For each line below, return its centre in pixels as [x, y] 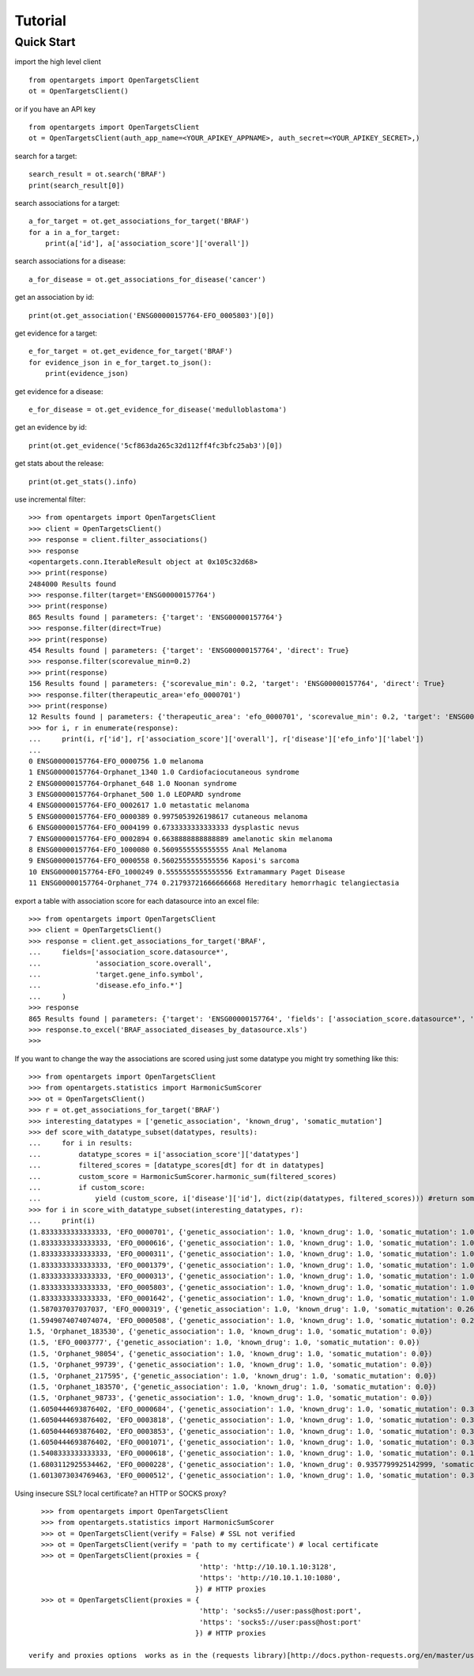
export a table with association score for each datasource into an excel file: [137, 901]
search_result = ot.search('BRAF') [98, 174]
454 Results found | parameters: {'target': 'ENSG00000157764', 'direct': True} [189, 650]
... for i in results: [81, 1143]
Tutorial [41, 21]
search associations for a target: [67, 203]
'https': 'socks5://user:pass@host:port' [280, 1622]
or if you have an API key [55, 109]
